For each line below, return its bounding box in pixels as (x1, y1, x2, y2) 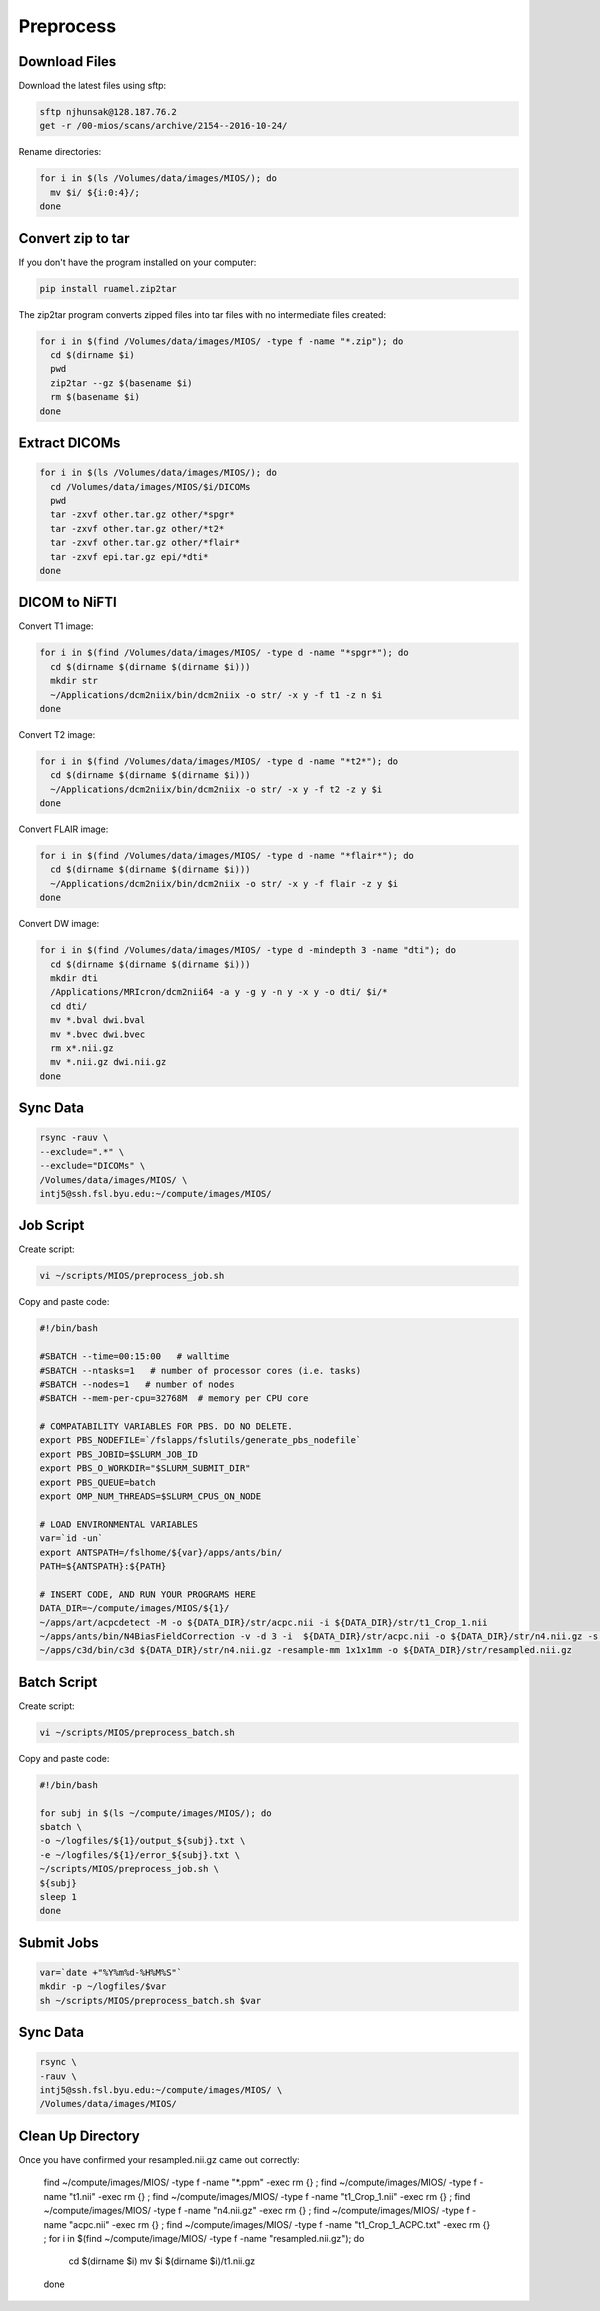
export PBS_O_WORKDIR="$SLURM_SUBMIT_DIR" (39, 1463, 251, 1474)
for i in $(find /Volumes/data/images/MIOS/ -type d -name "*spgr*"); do (39, 647, 409, 659)
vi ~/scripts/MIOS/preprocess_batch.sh (39, 1726, 235, 1738)
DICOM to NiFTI (18, 594, 117, 611)
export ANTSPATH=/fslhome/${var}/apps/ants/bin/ (39, 1546, 283, 1558)
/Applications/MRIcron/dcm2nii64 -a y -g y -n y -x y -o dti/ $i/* (50, 986, 388, 998)
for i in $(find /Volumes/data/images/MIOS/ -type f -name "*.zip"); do (39, 335, 404, 347)
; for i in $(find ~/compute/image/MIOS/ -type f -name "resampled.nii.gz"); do (43, 2232, 365, 2244)
